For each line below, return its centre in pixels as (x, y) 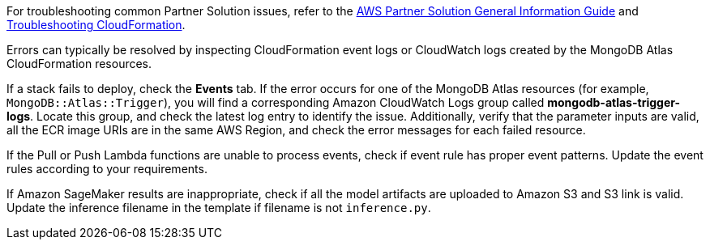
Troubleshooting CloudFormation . (96, 25)
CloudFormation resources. (79, 64)
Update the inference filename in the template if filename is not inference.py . (219, 208)
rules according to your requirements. (107, 169)
